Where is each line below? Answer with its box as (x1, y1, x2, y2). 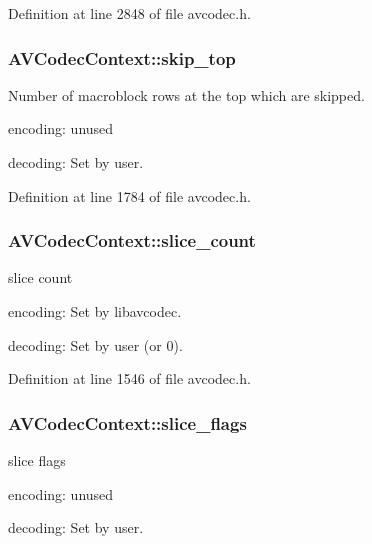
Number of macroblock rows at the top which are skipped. (8, 84, 365, 105)
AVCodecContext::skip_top (8, 45, 236, 70)
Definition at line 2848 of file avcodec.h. (8, 3, 251, 23)
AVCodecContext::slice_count (8, 228, 256, 253)
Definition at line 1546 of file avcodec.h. (8, 368, 251, 389)
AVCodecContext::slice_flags (8, 410, 247, 435)
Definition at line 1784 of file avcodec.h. (8, 185, 251, 206)
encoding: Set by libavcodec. (8, 301, 182, 321)
